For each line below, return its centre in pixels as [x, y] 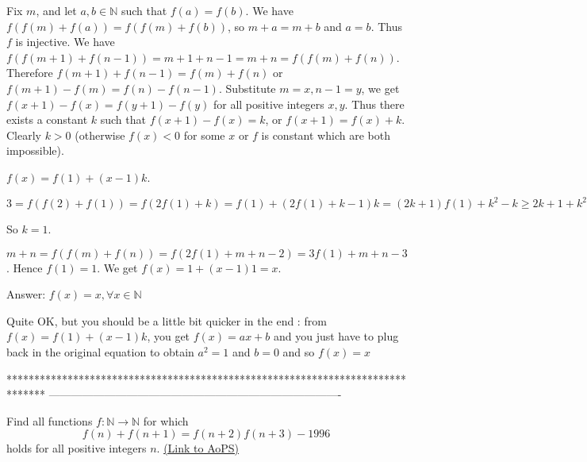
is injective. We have [65, 42]
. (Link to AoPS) [198, 448]
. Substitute [247, 88]
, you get [169, 336]
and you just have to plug [336, 336]
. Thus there [374, 104]
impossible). [35, 150]
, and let [56, 10]
